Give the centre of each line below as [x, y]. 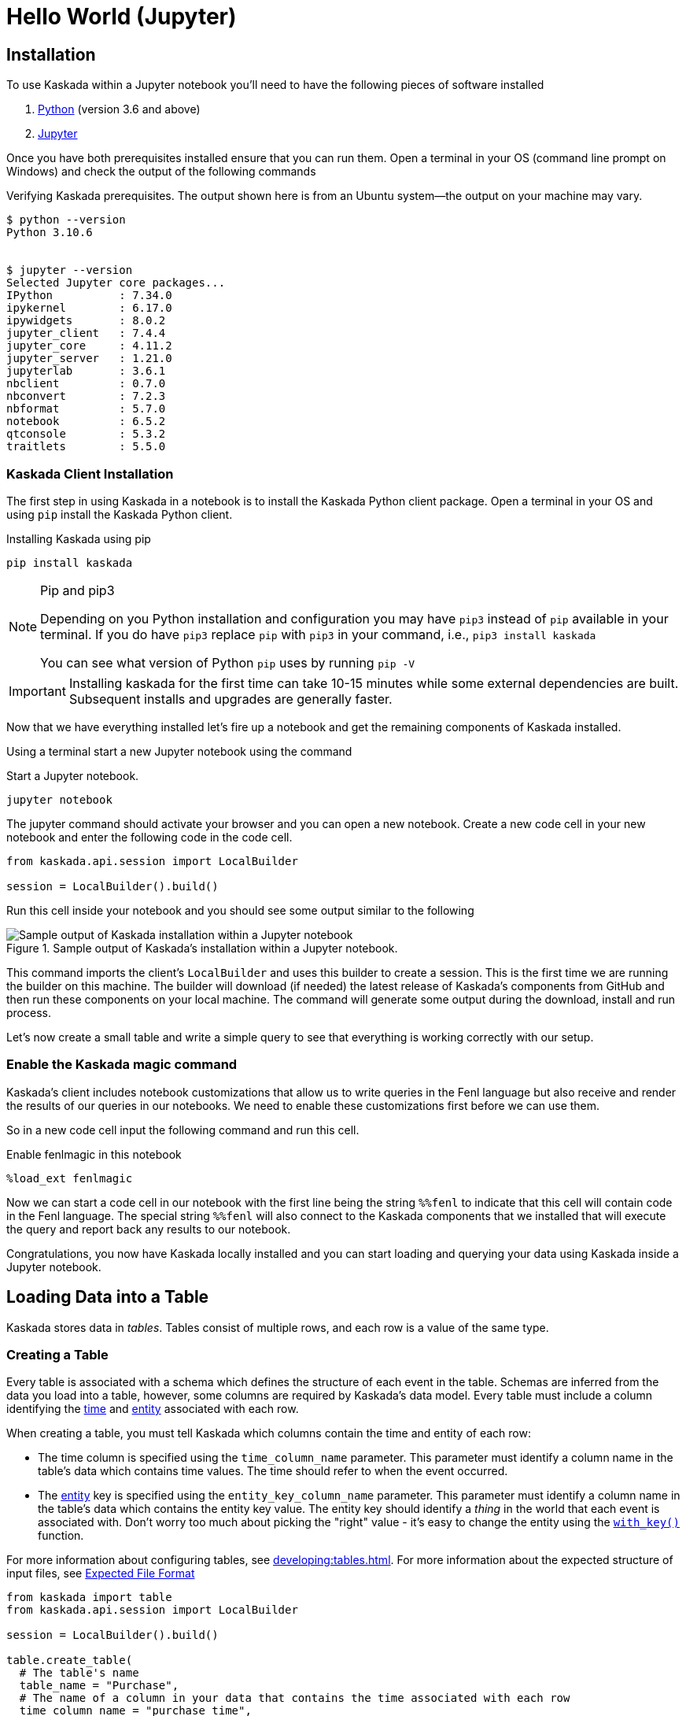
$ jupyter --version [70, 270]
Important [37, 691]
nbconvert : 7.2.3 [86, 396]
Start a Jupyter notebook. [73, 775]
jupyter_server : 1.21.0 [89, 359]
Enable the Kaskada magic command [122, 1065]
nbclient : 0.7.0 [86, 384]
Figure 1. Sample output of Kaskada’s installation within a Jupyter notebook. [202, 948]
